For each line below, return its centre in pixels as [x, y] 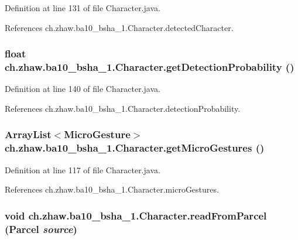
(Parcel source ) [41, 229]
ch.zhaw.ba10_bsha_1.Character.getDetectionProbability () [150, 67]
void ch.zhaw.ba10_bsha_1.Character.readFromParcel [136, 215]
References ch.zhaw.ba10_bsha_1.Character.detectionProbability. [123, 108]
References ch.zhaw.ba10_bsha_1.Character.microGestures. [112, 189]
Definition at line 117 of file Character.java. [83, 169]
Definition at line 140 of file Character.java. [83, 89]
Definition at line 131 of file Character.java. [83, 8]
